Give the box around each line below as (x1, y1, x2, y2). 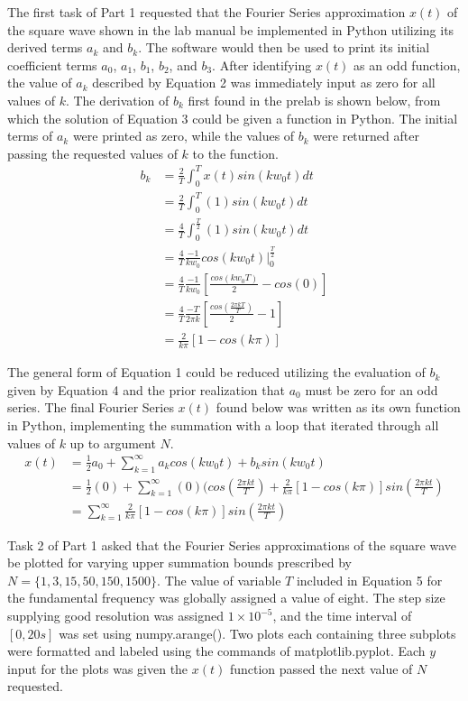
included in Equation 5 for (296, 570, 443, 589)
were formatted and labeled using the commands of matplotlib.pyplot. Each (7, 641, 426, 660)
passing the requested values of (7, 143, 178, 162)
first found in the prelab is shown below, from (188, 90, 441, 109)
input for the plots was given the (7, 659, 188, 678)
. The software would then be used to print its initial (138, 38, 430, 57)
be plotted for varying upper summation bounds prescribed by (7, 553, 352, 572)
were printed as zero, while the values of (72, 126, 295, 145)
